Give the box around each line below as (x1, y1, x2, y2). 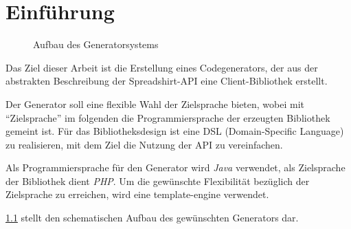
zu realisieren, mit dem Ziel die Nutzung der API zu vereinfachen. (5, 137, 283, 151)
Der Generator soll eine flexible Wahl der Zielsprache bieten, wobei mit (5, 96, 305, 111)
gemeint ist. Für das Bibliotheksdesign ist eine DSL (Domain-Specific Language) (5, 124, 344, 138)
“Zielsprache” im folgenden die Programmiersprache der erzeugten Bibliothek (5, 110, 330, 124)
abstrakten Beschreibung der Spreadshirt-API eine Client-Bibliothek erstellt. (5, 74, 328, 88)
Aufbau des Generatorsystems (33, 37, 159, 52)
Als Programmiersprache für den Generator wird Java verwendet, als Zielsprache (5, 160, 346, 175)
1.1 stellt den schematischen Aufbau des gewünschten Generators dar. (5, 210, 299, 225)
